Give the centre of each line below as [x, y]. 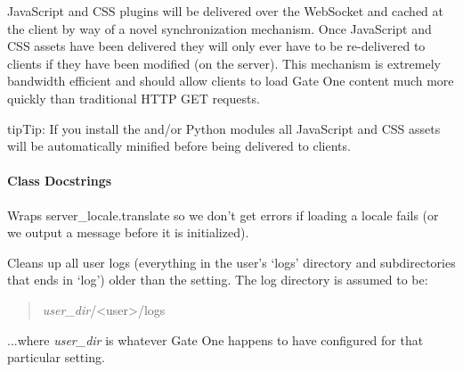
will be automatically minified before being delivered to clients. [179, 146]
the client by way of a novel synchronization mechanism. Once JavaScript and [219, 28]
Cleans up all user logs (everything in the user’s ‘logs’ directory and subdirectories [231, 262]
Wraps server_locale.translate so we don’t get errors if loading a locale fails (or [223, 215]
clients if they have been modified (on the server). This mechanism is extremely [224, 63]
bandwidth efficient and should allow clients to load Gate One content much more [231, 81]
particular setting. [56, 357]
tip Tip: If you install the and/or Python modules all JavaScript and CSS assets [224, 128]
